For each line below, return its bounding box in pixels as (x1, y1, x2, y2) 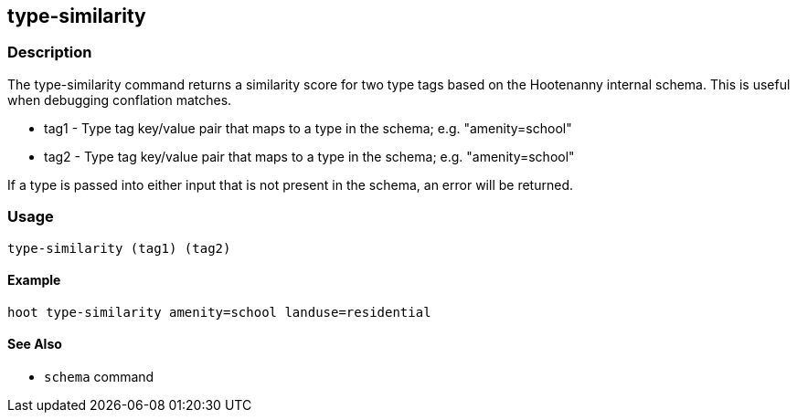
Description (7, 43, 92, 62)
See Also (7, 336, 62, 352)
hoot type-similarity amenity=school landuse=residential (7, 304, 431, 320)
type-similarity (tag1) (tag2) (7, 240, 231, 256)
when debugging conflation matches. (7, 91, 232, 108)
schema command (44, 368, 154, 384)
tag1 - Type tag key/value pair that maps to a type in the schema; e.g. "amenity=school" (44, 120, 572, 136)
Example (7, 272, 61, 289)
